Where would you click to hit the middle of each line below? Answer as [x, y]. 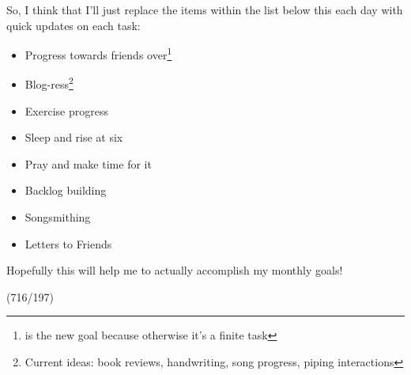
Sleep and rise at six [74, 137]
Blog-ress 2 [49, 83]
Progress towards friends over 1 [98, 53]
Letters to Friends [68, 243]
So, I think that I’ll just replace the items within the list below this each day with [205, 9]
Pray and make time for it [88, 163]
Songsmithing [58, 217]
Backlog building [66, 190]
